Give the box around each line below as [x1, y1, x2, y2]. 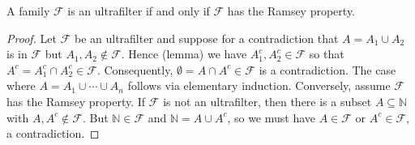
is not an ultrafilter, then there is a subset [163, 92, 372, 109]
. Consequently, [96, 61, 173, 78]
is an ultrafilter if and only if [67, 2, 210, 19]
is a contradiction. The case [259, 61, 396, 78]
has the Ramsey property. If [6, 92, 146, 109]
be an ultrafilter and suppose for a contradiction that [74, 29, 339, 46]
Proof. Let [6, 29, 57, 46]
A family [6, 2, 50, 19]
